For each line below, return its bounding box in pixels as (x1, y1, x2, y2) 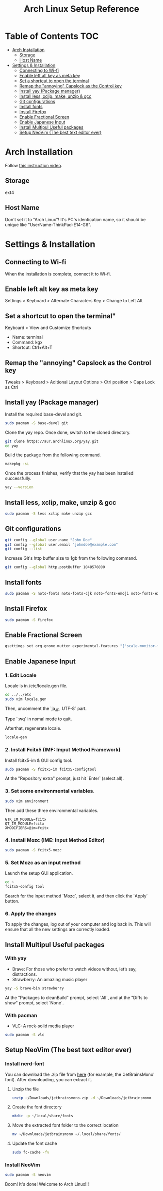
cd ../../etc (5, 692, 32, 697)
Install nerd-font (5, 1060, 45, 1067)
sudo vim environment (5, 798, 49, 804)
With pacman (5, 1012, 37, 1018)
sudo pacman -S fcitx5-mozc (5, 847, 62, 852)
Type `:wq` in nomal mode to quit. (5, 716, 72, 722)
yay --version (5, 485, 34, 490)
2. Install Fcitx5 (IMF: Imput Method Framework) (5, 746, 121, 753)
